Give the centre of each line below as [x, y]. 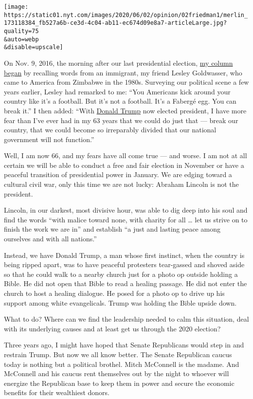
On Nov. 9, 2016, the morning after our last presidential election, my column [118, 63]
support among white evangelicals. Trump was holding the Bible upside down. [120, 302]
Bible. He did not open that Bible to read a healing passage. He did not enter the [126, 283]
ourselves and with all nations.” [50, 239]
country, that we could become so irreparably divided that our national [110, 130]
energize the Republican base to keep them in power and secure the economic [119, 383]
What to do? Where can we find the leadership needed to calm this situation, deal [126, 319]
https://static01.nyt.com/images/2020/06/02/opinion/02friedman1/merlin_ [126, 15]
